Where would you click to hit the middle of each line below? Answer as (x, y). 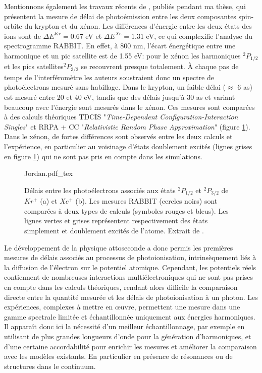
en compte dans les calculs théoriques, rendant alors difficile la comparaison (121, 287)
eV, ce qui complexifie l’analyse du (199, 36)
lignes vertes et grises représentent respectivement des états (116, 221)
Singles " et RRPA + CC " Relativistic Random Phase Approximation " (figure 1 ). (127, 126)
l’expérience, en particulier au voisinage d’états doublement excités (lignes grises (128, 146)
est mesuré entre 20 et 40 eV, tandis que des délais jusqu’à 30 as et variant (120, 97)
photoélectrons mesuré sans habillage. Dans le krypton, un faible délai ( (115, 87)
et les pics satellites (34, 66)
